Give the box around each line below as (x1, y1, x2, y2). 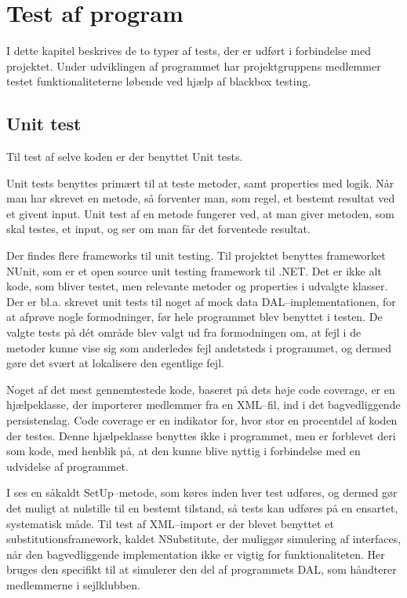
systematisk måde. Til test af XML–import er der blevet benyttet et (6, 515, 334, 531)
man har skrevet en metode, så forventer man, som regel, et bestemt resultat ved (6, 190, 395, 206)
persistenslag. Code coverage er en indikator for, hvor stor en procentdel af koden (6, 412, 398, 428)
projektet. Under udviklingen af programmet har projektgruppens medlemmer (6, 57, 381, 74)
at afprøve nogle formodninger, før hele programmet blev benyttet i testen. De (6, 308, 383, 325)
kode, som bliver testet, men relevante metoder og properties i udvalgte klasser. (6, 278, 388, 294)
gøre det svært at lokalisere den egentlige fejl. (6, 355, 224, 371)
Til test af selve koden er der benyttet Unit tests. (6, 148, 243, 165)
